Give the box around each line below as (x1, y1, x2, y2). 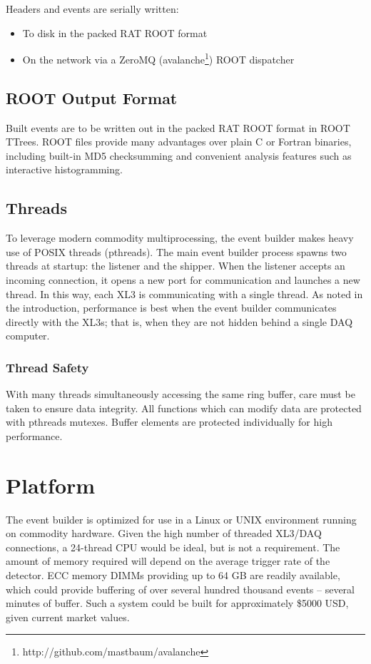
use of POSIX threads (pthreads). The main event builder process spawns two (6, 244, 347, 259)
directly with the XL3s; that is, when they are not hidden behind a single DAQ (6, 314, 353, 329)
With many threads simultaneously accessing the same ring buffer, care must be (6, 387, 355, 402)
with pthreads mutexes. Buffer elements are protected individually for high (6, 414, 332, 429)
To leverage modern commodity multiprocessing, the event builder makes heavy (6, 230, 354, 245)
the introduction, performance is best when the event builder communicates (6, 300, 337, 315)
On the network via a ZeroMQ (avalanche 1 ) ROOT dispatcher (22, 50, 295, 66)
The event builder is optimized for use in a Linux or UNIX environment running (6, 511, 357, 526)
